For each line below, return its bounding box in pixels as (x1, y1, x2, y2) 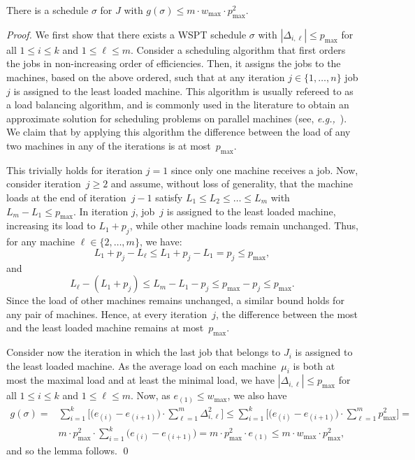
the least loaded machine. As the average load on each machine (6, 358, 277, 373)
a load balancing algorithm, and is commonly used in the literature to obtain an (6, 97, 349, 112)
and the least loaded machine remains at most (6, 320, 204, 335)
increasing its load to (6, 218, 96, 233)
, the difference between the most (215, 306, 358, 321)
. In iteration (73, 203, 129, 218)
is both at (293, 358, 335, 373)
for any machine (6, 234, 75, 249)
